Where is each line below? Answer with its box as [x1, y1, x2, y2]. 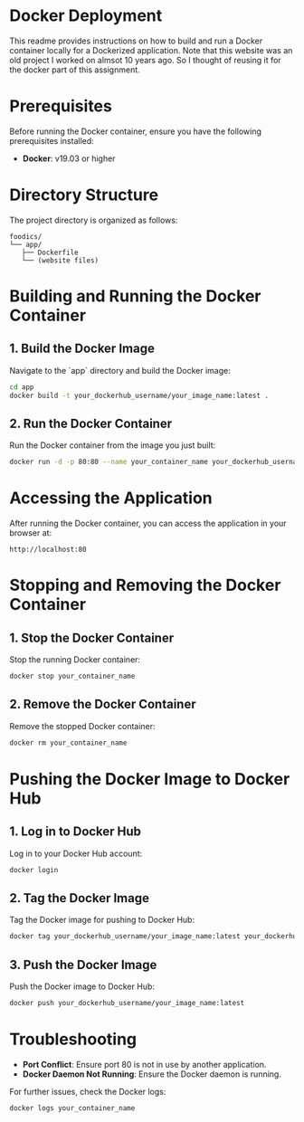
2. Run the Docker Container [9, 415, 173, 431]
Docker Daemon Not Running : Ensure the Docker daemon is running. [22, 1069, 282, 1079]
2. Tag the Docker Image [9, 890, 149, 906]
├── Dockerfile [21, 248, 79, 257]
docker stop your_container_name [9, 671, 136, 681]
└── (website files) [21, 255, 100, 265]
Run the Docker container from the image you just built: [9, 440, 216, 451]
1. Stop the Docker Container [9, 630, 175, 645]
